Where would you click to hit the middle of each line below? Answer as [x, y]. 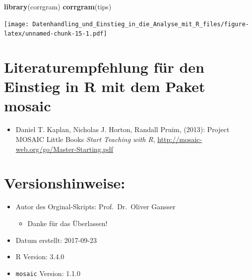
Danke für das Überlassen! [67, 223]
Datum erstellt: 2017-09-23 [56, 240]
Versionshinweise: [65, 183]
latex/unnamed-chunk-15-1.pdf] [56, 34]
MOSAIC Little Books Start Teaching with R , [85, 139]
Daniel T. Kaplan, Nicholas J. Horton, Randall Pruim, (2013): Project [123, 129]
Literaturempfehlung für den [104, 67]
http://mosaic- [180, 139]
